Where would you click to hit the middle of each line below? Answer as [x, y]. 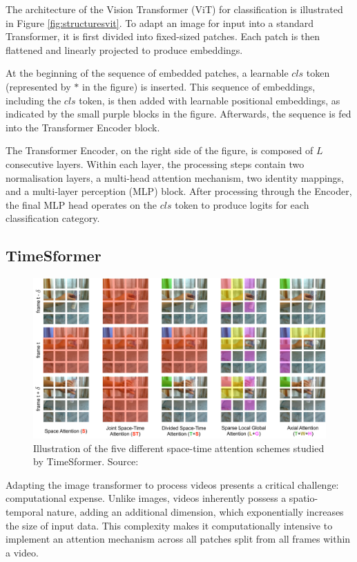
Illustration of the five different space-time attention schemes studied [179, 448]
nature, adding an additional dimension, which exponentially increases [195, 511]
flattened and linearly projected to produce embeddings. [124, 49]
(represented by [38, 86]
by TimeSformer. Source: [86, 461]
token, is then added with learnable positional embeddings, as [210, 100]
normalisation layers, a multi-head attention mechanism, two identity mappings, [175, 177]
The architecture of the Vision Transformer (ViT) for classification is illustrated [174, 9]
